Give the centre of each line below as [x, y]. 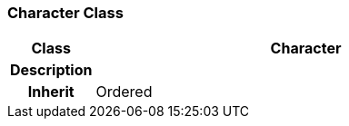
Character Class [65, 13]
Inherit [51, 92]
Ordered [124, 92]
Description [51, 70]
